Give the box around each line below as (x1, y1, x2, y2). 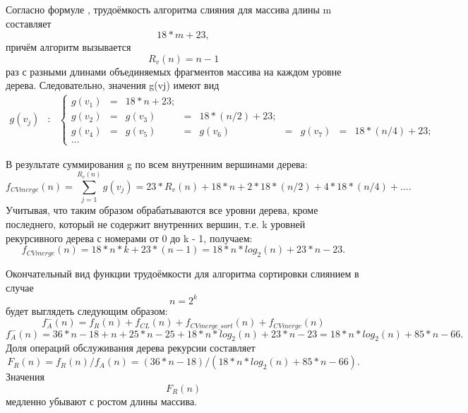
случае (6, 280, 34, 294)
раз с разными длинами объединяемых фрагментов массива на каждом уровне (6, 64, 342, 78)
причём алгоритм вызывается (6, 40, 131, 54)
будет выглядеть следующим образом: (6, 303, 168, 318)
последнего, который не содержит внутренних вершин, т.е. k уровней (6, 216, 306, 231)
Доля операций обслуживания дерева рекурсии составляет (6, 340, 256, 355)
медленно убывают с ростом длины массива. (6, 393, 198, 408)
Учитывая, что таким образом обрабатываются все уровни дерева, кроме (6, 203, 318, 217)
